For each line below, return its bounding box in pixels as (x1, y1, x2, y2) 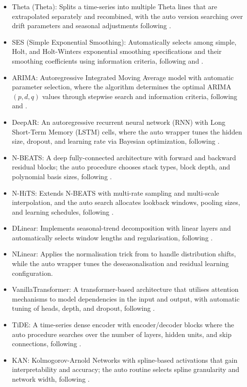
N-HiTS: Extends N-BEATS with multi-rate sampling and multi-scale (12, 187, 219, 198)
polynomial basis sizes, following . (12, 171, 112, 181)
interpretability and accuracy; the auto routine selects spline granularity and (12, 364, 240, 374)
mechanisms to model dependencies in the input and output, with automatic (12, 293, 240, 303)
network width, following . (12, 374, 90, 384)
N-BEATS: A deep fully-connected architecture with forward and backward (12, 152, 236, 162)
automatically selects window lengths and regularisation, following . (12, 232, 213, 242)
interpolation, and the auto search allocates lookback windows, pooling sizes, (12, 197, 240, 207)
